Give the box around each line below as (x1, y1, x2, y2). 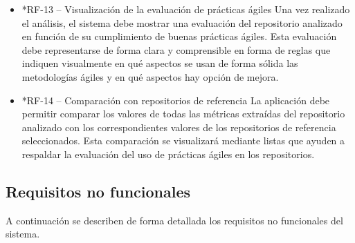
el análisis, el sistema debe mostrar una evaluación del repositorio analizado (21, 15, 343, 30)
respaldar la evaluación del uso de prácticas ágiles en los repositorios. (21, 146, 315, 161)
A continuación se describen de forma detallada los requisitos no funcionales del (6, 213, 343, 227)
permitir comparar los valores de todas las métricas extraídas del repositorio (21, 106, 345, 121)
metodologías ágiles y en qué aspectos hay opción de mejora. (21, 69, 279, 84)
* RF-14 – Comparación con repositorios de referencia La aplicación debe (21, 93, 330, 107)
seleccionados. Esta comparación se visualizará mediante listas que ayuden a (21, 133, 345, 148)
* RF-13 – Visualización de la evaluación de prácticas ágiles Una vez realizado (21, 2, 350, 16)
